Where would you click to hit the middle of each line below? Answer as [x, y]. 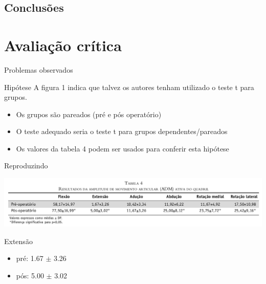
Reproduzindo [26, 166]
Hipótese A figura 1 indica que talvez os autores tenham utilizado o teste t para [129, 87]
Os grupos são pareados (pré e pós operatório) [89, 114]
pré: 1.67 [30, 258]
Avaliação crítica [63, 45]
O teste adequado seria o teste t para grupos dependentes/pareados [122, 131]
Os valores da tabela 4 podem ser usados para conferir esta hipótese [123, 148]
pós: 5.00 [30, 275]
